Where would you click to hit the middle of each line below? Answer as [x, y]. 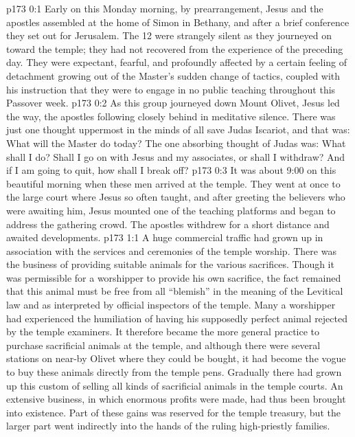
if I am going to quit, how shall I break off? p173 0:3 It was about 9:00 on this [171, 170]
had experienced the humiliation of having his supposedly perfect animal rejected [177, 318]
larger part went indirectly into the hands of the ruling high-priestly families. [168, 426]
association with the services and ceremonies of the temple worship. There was [171, 250]
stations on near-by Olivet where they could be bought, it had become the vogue [176, 358]
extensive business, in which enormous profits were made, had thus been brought [176, 399]
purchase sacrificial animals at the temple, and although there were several [163, 345]
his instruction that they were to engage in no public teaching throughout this [171, 89]
